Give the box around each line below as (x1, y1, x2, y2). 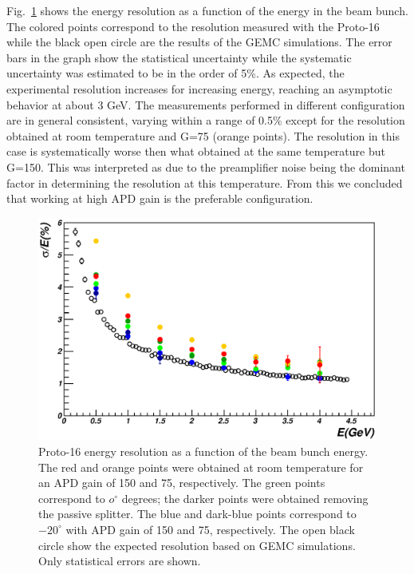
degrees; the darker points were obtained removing (121, 489, 369, 506)
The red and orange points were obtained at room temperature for (38, 458, 364, 475)
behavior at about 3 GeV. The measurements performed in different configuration (6, 96, 405, 113)
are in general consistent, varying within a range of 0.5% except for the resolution (6, 112, 405, 129)
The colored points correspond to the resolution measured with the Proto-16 (6, 18, 380, 34)
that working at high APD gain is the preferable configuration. (6, 190, 313, 207)
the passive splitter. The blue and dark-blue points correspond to (38, 505, 357, 522)
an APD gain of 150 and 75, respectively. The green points (38, 474, 325, 491)
